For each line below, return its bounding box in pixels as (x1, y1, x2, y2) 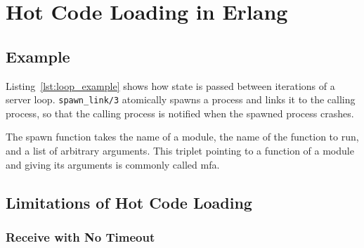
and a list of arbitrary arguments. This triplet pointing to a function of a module (6, 143, 354, 158)
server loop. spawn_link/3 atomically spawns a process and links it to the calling (6, 92, 356, 107)
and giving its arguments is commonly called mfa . (6, 157, 220, 171)
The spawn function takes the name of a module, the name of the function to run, (6, 129, 359, 144)
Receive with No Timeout (6, 228, 155, 245)
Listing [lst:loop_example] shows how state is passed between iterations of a (6, 78, 335, 93)
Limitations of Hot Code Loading (6, 191, 252, 213)
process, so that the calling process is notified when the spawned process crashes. (6, 105, 354, 120)
